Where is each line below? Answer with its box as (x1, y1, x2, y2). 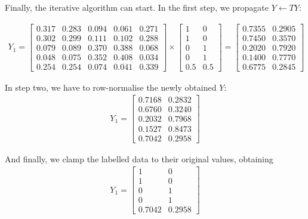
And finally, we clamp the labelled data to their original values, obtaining (5, 152, 273, 165)
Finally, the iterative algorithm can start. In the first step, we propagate (5, 1, 269, 13)
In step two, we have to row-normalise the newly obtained (5, 81, 217, 93)
